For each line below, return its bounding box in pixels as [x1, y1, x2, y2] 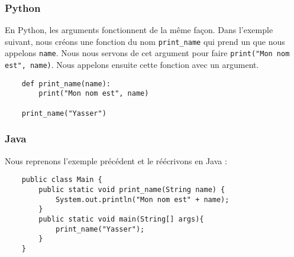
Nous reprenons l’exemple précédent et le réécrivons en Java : [5, 154, 227, 167]
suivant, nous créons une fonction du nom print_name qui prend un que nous [5, 35, 285, 47]
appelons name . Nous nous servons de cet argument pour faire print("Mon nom [5, 47, 290, 59]
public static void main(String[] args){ [38, 214, 204, 223]
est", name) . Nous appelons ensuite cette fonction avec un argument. [5, 58, 259, 71]
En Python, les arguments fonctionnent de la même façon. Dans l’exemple [5, 24, 273, 36]
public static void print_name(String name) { [38, 185, 225, 194]
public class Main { [21, 175, 102, 184]
